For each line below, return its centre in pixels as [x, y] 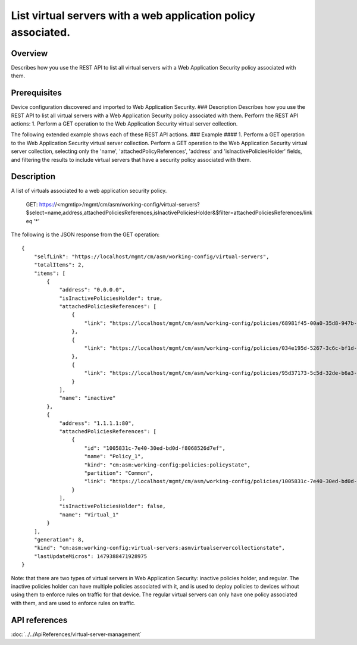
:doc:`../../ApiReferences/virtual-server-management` [76, 634]
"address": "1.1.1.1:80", [97, 423]
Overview [29, 53]
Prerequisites [36, 93]
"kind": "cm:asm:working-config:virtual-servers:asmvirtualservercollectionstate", [159, 548]
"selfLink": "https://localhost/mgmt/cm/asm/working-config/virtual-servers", [151, 256]
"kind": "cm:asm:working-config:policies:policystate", [167, 465]
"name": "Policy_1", [114, 456]
